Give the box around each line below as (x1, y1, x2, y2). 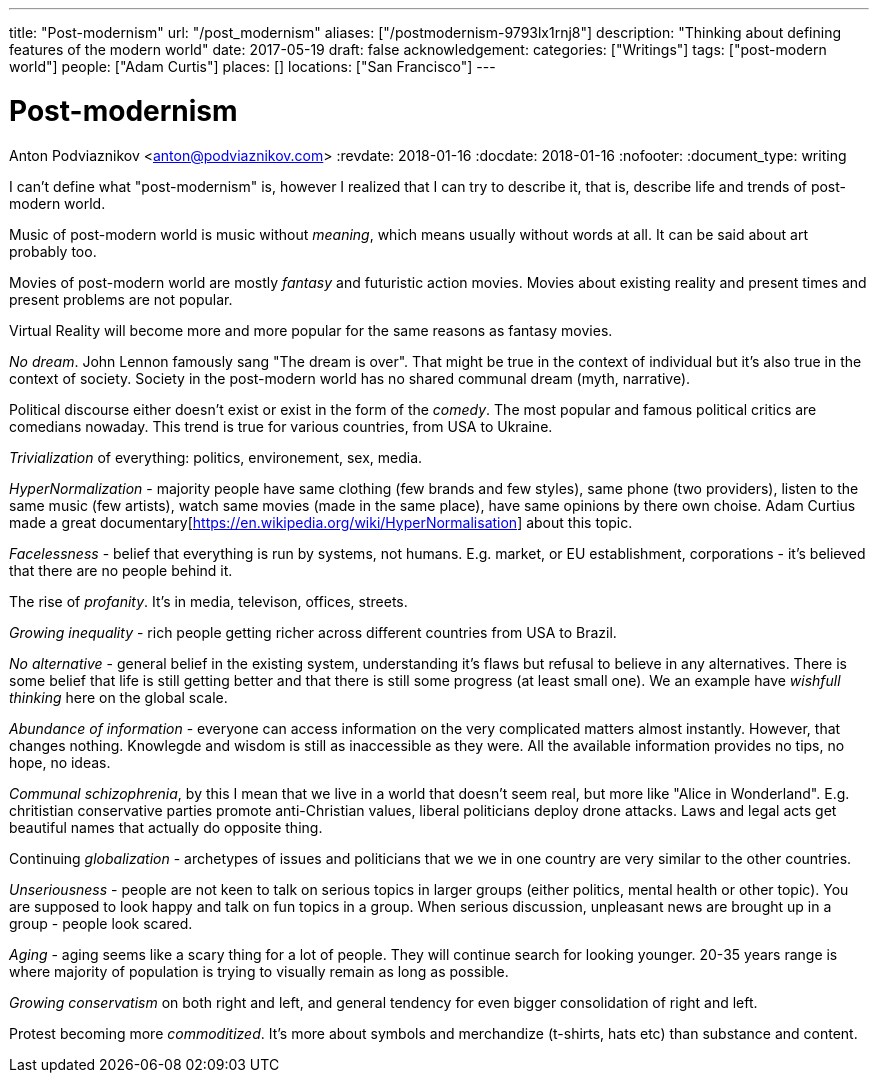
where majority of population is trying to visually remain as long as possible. (9, 962, 509, 980)
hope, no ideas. (9, 753, 111, 771)
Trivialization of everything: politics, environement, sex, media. (9, 448, 423, 466)
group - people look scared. (9, 914, 193, 932)
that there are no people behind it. (9, 561, 233, 579)
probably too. (9, 242, 97, 260)
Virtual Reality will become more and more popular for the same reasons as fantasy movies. (9, 321, 613, 339)
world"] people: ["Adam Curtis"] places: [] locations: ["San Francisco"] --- (9, 58, 496, 75)
